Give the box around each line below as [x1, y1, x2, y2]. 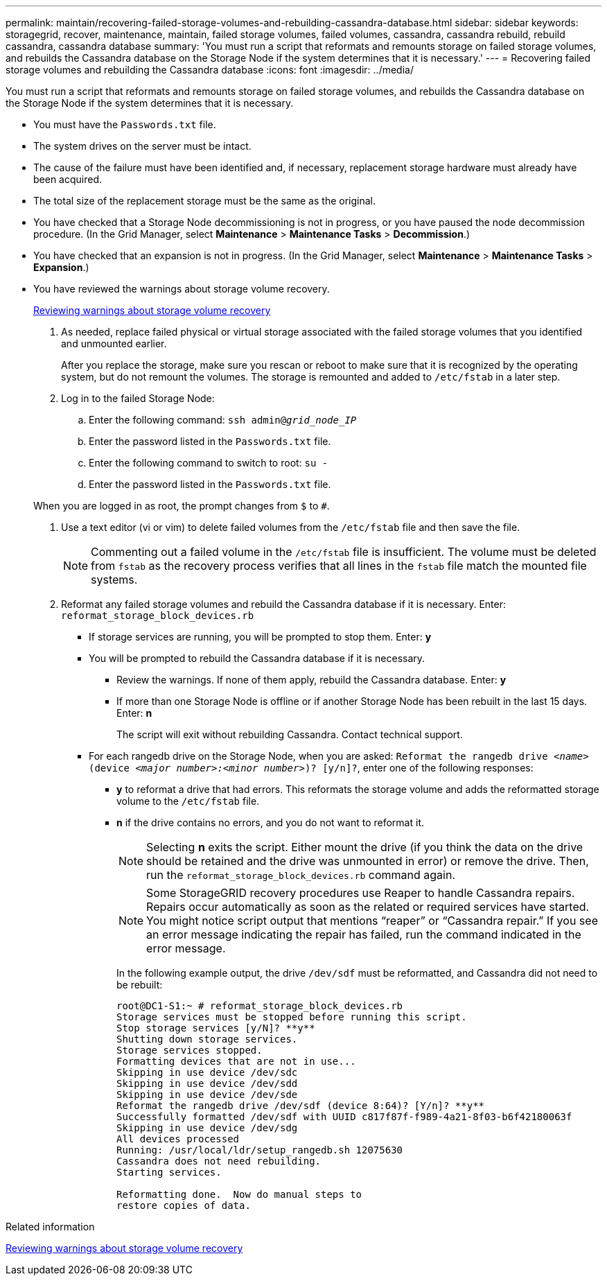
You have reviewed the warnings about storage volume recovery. [33, 283, 330, 295]
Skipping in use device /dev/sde [116, 1089, 298, 1100]
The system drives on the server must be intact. [33, 140, 252, 152]
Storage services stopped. [116, 1045, 263, 1056]
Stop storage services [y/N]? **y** [116, 1022, 315, 1034]
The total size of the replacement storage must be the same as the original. [33, 195, 376, 207]
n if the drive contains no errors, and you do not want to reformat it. [116, 817, 424, 828]
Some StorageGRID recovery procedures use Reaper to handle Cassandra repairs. [146, 886, 575, 900]
